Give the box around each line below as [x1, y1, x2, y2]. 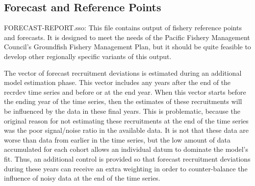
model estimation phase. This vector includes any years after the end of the [4, 77, 231, 87]
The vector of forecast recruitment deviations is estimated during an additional [4, 67, 242, 78]
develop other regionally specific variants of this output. [4, 51, 172, 61]
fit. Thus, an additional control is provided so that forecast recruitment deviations [4, 153, 251, 164]
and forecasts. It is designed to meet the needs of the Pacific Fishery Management [4, 32, 250, 42]
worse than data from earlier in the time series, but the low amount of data [4, 134, 231, 145]
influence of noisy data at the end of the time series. [4, 173, 160, 183]
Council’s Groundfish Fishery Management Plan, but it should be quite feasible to [4, 41, 251, 52]
